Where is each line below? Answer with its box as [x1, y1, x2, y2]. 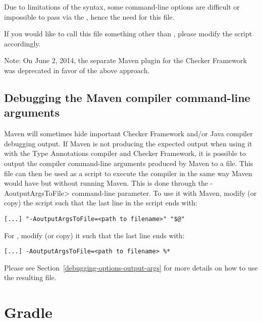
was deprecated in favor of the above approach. [4, 65, 150, 75]
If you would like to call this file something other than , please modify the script [4, 28, 252, 39]
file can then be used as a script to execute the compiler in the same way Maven [4, 168, 252, 178]
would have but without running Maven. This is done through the [4, 178, 208, 188]
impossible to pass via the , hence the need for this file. [4, 11, 175, 22]
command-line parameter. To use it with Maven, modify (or [72, 187, 257, 198]
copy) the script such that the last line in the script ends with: [4, 197, 197, 208]
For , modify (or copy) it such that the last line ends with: [4, 230, 185, 240]
